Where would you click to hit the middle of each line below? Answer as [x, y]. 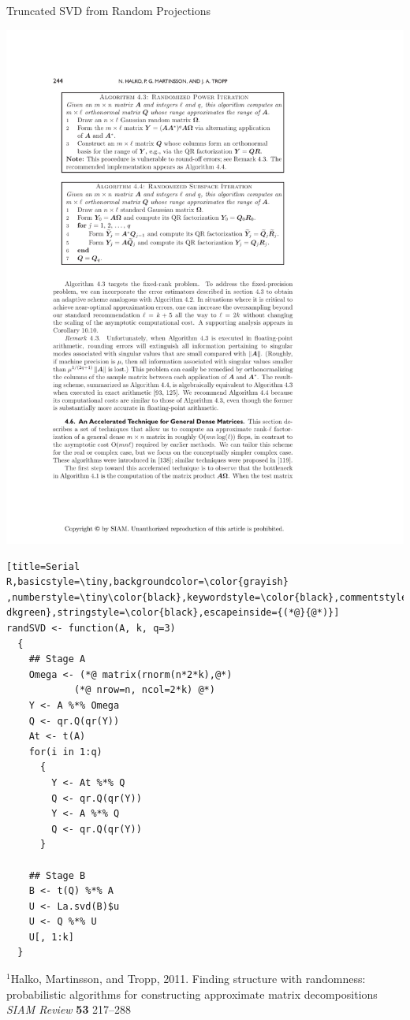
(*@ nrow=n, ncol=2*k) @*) [144, 690]
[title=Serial [43, 566]
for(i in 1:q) [65, 752]
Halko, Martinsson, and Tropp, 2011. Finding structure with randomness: [188, 979]
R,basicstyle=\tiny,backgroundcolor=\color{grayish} [147, 582]
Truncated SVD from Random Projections [109, 10]
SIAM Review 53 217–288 [69, 1009]
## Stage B [57, 875]
